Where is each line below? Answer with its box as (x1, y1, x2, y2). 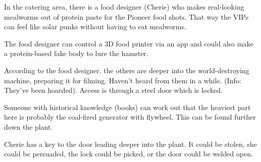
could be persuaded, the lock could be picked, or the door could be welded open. (4, 148, 253, 159)
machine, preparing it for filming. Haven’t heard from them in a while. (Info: (4, 75, 241, 85)
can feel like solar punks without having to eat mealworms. (4, 21, 186, 32)
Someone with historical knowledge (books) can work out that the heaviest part (4, 101, 251, 112)
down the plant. (4, 121, 53, 132)
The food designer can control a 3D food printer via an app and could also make (4, 38, 253, 48)
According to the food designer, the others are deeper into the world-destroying (4, 65, 249, 75)
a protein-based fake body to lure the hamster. (4, 48, 148, 59)
